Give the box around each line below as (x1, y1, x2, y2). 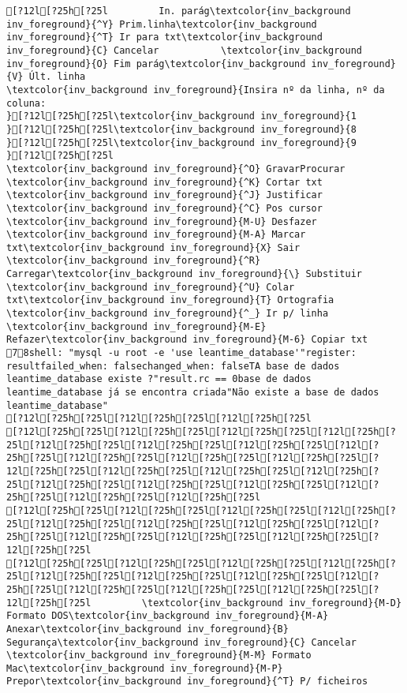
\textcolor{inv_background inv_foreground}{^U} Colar (6, 281, 295, 293)
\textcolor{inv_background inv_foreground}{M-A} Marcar (6, 229, 306, 241)
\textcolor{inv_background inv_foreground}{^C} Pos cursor (6, 202, 323, 214)
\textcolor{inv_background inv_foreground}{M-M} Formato (6, 650, 312, 661)
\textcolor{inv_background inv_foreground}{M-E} (6, 320, 267, 332)
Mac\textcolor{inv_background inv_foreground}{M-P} (6, 662, 283, 674)
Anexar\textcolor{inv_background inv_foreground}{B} (6, 623, 289, 635)
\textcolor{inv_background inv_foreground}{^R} (6, 255, 261, 267)
